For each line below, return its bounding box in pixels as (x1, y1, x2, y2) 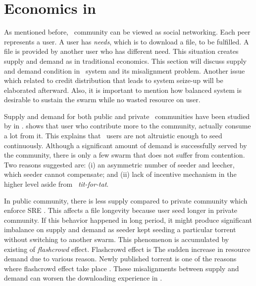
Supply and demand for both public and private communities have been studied (4, 111, 250, 121)
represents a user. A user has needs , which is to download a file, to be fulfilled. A (4, 36, 249, 46)
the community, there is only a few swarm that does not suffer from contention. (4, 150, 245, 160)
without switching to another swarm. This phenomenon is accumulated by (4, 234, 229, 244)
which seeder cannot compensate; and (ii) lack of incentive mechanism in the (4, 169, 237, 179)
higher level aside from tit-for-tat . (4, 179, 109, 189)
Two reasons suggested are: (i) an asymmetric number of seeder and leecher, (4, 159, 235, 169)
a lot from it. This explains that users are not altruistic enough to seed (4, 130, 222, 141)
